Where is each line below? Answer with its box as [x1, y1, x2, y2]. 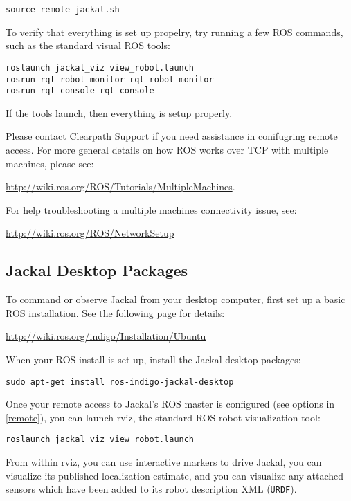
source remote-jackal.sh [6, 5, 120, 15]
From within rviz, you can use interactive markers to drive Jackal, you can [6, 455, 322, 469]
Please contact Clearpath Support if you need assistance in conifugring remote [6, 129, 338, 143]
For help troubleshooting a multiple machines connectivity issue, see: [6, 202, 297, 217]
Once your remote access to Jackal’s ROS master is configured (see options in [6, 397, 335, 411]
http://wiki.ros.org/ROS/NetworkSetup [6, 226, 174, 240]
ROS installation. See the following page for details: [6, 305, 225, 320]
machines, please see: [6, 156, 94, 170]
